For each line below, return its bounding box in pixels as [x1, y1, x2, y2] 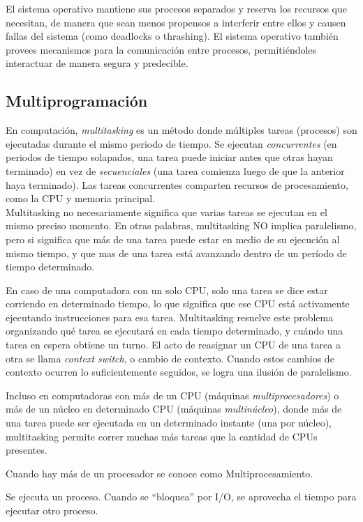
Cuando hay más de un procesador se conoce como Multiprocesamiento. [6, 466, 313, 480]
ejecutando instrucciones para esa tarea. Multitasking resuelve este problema [6, 309, 334, 324]
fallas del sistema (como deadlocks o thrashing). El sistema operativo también [6, 29, 339, 43]
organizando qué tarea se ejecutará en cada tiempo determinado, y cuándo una [6, 323, 343, 338]
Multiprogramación [6, 90, 148, 112]
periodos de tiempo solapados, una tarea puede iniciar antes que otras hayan [6, 150, 333, 164]
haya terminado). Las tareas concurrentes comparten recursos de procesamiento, [6, 177, 348, 192]
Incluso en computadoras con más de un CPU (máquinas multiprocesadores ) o [6, 387, 339, 402]
